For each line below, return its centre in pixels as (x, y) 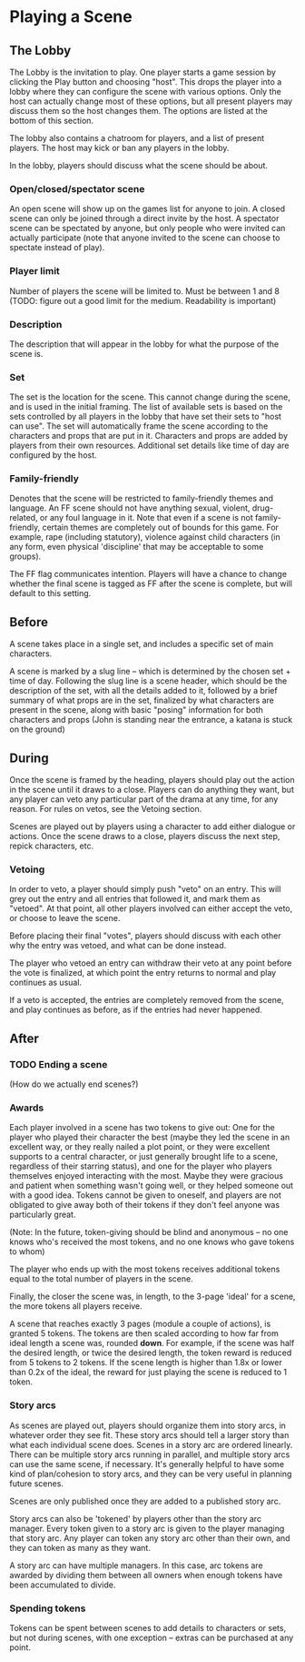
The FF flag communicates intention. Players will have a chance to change (148, 574)
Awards (27, 1108)
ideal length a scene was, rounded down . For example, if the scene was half (152, 1343)
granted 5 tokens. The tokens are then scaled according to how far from (144, 1333)
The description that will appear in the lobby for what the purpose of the (144, 344)
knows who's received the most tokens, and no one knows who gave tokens (152, 1242)
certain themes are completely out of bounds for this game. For (161, 527)
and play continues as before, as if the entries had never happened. (136, 1010)
